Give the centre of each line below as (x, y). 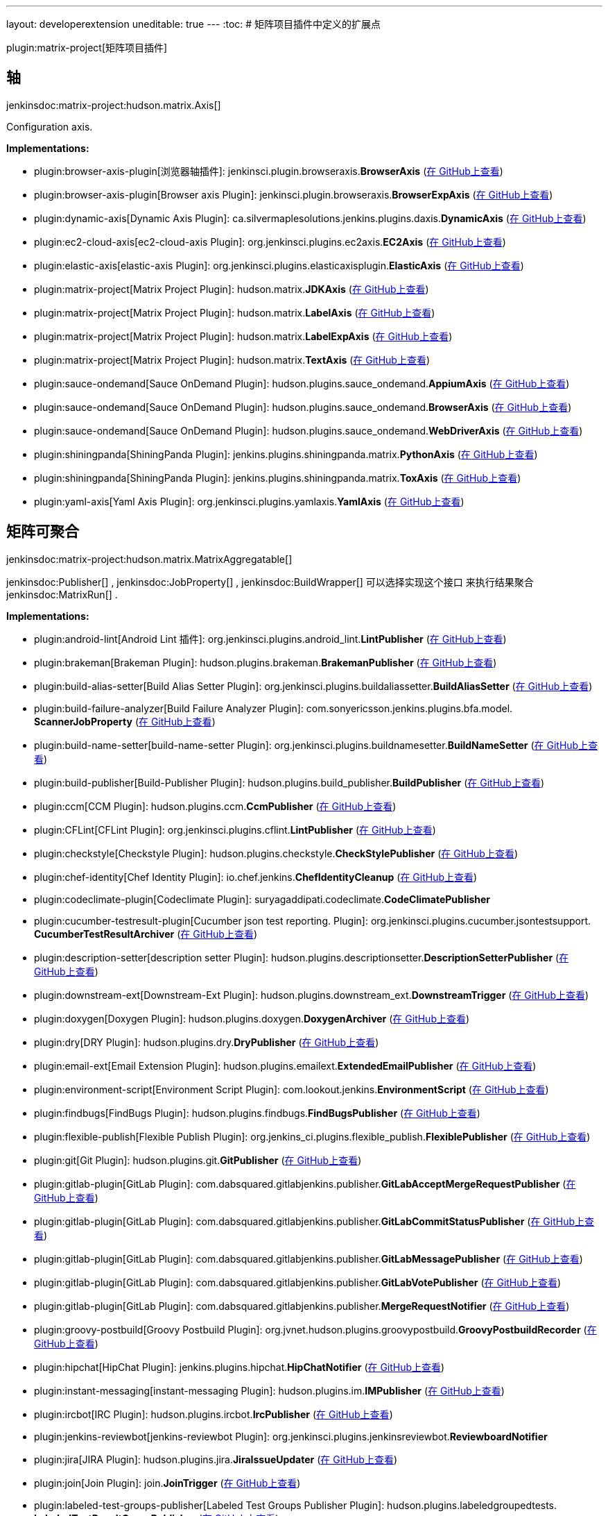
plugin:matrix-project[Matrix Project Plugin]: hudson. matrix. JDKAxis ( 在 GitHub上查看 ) (232, 289)
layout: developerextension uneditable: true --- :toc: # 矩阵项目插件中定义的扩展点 (194, 24)
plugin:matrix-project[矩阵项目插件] (87, 48)
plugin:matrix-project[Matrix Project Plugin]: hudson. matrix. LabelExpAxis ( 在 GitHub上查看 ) (243, 336)
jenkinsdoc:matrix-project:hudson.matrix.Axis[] (114, 105)
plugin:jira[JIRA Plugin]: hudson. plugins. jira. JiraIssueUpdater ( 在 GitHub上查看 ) (216, 1459)
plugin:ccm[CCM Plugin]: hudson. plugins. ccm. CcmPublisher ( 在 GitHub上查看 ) (215, 806)
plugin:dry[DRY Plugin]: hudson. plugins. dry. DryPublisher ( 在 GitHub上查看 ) (207, 1042)
